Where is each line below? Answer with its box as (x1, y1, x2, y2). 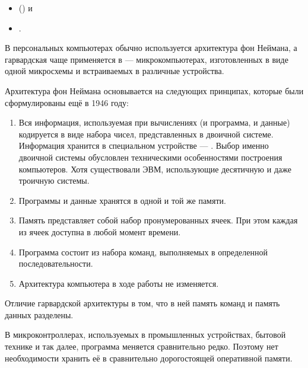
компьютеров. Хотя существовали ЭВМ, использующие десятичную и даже (18, 162, 291, 175)
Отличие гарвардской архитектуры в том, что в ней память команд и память (5, 297, 280, 309)
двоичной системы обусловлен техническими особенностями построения (18, 151, 282, 163)
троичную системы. (18, 174, 90, 187)
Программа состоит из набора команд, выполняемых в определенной (18, 245, 268, 258)
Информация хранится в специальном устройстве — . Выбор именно (18, 139, 269, 152)
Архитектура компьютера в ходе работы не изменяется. (18, 277, 219, 289)
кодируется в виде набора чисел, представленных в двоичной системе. (18, 127, 274, 140)
